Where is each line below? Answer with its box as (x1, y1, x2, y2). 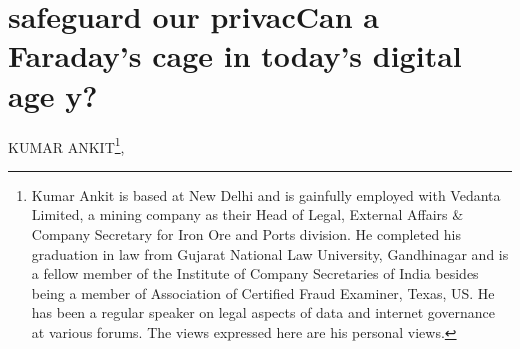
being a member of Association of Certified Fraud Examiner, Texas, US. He (31, 282, 495, 303)
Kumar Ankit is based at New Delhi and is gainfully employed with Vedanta (31, 184, 501, 205)
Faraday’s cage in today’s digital (8, 35, 462, 76)
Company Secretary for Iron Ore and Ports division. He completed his (31, 223, 462, 244)
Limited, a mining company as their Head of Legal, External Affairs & (31, 204, 464, 225)
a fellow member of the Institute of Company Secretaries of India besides (31, 263, 479, 284)
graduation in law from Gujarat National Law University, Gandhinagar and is (31, 243, 509, 264)
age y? (8, 74, 98, 115)
